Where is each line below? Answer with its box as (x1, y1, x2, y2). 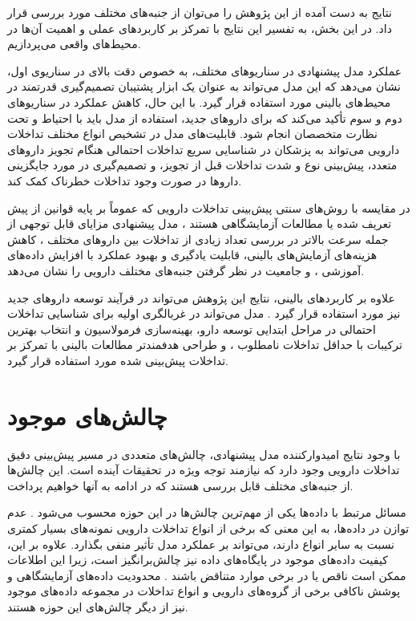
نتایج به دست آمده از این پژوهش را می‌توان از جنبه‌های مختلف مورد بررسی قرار (7, 4, 392, 20)
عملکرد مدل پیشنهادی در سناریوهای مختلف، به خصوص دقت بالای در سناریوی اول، (7, 62, 402, 79)
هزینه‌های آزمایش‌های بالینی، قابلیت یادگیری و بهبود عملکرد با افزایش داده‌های (7, 246, 378, 263)
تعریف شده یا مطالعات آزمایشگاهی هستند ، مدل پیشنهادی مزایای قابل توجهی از (7, 215, 392, 232)
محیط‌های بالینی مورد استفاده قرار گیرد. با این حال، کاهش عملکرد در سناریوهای (7, 93, 391, 110)
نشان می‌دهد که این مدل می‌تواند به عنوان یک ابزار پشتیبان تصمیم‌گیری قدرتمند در (7, 78, 401, 95)
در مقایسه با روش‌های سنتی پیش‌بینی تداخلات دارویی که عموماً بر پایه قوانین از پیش (7, 199, 410, 216)
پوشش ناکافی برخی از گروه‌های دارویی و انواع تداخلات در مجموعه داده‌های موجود (7, 582, 401, 599)
